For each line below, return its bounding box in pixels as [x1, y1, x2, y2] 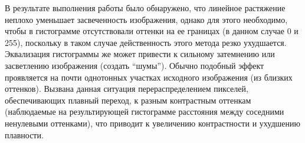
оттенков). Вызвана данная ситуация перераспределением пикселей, [5, 82, 248, 95]
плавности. [5, 128, 44, 141]
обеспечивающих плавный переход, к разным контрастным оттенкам [5, 94, 251, 106]
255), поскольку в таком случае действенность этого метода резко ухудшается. [5, 36, 287, 48]
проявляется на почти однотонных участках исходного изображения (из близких [5, 71, 293, 83]
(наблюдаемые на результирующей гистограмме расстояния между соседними [5, 105, 284, 118]
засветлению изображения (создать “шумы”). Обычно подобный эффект [5, 59, 264, 71]
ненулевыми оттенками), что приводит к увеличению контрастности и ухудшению [5, 117, 300, 129]
